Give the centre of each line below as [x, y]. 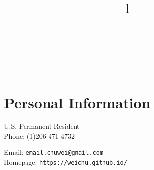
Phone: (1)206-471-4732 [39, 135]
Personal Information [77, 102]
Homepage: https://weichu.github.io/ [65, 162]
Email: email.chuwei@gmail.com [54, 152]
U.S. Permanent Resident [42, 126]
